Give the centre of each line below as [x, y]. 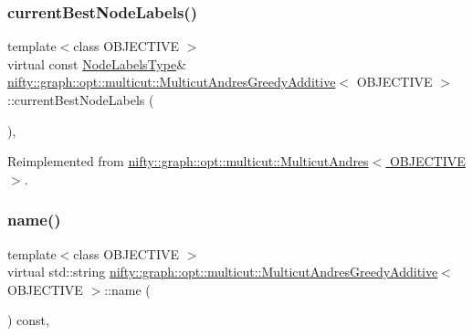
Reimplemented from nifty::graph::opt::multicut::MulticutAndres [188, 161]
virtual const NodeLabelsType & [97, 63]
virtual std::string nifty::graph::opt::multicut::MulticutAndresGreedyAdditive [223, 272]
